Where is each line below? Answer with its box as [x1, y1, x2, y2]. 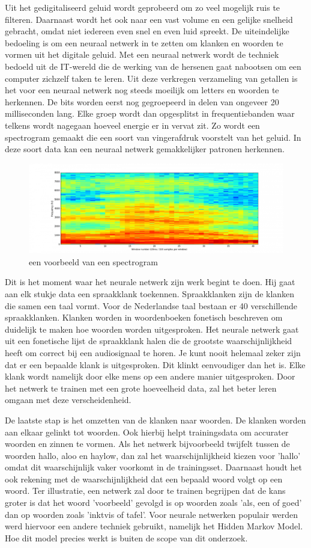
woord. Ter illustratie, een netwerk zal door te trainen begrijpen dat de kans [5, 484, 286, 497]
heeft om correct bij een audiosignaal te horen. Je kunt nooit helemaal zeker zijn [5, 346, 301, 359]
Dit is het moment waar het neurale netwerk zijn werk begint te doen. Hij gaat [5, 276, 295, 288]
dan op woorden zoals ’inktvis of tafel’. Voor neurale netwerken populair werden [5, 508, 298, 520]
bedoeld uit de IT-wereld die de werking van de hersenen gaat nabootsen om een [5, 60, 301, 72]
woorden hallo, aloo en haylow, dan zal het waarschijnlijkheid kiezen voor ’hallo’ [5, 449, 301, 461]
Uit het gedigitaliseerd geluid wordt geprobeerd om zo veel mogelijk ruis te [5, 1, 280, 13]
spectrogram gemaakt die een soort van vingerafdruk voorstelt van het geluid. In [5, 131, 301, 143]
